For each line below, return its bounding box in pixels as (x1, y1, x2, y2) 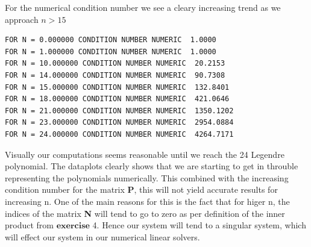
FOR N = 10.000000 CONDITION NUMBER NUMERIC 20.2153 (5, 59, 225, 68)
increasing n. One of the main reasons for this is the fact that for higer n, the (5, 195, 290, 207)
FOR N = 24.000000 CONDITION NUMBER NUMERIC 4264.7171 (5, 130, 234, 139)
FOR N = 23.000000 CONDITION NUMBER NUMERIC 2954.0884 (5, 118, 234, 127)
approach (5, 13, 39, 25)
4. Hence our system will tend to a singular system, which (92, 219, 306, 231)
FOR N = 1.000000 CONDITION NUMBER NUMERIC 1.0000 (5, 47, 216, 56)
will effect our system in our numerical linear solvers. (5, 230, 200, 243)
